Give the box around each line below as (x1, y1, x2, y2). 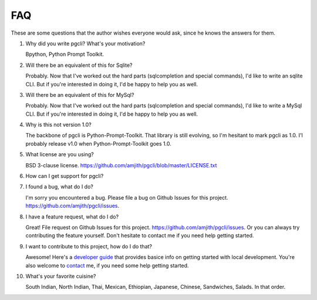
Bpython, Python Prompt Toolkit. (25, 50, 104, 58)
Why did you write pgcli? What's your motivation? (25, 40, 146, 47)
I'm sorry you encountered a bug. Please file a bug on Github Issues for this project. (25, 194, 228, 201)
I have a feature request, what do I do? (25, 213, 119, 220)
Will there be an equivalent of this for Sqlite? (25, 62, 133, 69)
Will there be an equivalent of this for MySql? (25, 91, 134, 98)
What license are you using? (25, 151, 94, 158)
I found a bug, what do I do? (25, 183, 93, 190)
